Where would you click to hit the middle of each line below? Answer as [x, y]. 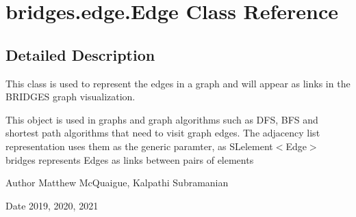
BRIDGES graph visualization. [71, 97]
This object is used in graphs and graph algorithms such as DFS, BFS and [162, 119]
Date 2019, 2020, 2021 [52, 205]
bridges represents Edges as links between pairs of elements [130, 159]
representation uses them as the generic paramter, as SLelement [139, 146]
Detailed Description [80, 54]
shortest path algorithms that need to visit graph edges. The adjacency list [163, 133]
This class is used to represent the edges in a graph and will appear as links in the [178, 83]
